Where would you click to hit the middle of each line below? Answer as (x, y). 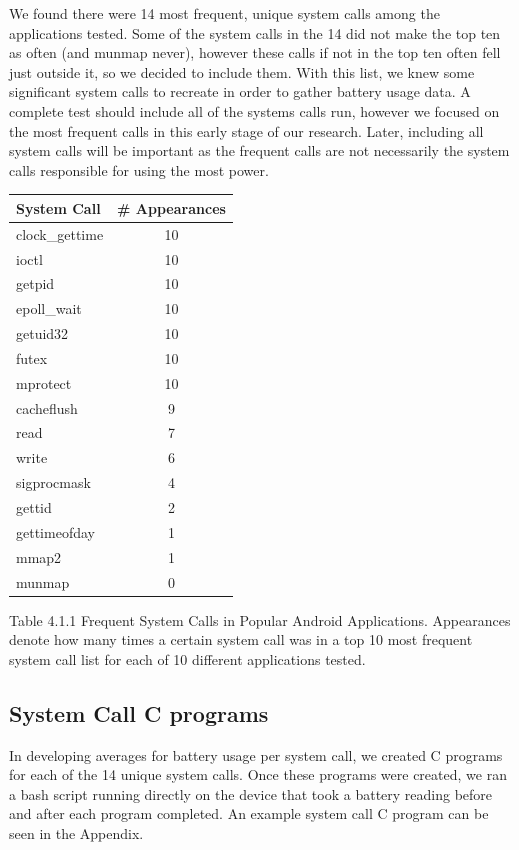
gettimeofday (55, 531)
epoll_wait (49, 308)
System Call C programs (139, 712)
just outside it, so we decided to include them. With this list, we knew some (242, 71)
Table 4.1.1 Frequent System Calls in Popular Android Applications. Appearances (260, 619)
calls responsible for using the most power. (139, 169)
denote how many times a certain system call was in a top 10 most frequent (241, 639)
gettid (34, 506)
